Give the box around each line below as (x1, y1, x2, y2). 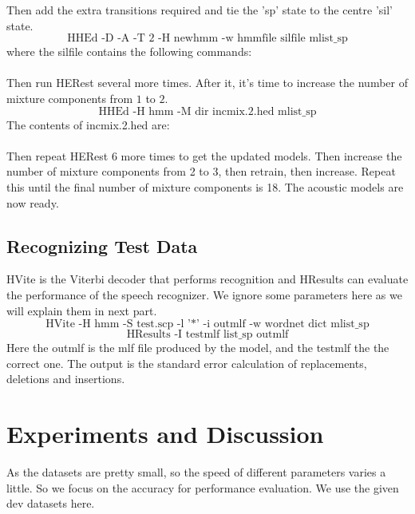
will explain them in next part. (6, 302, 157, 318)
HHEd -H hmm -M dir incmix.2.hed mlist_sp (98, 105, 317, 117)
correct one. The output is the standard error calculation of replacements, (6, 354, 367, 371)
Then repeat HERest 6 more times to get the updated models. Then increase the (6, 147, 402, 164)
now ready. (6, 194, 59, 211)
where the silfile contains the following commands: (6, 43, 252, 60)
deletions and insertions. (6, 370, 125, 387)
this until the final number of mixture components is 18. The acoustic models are (6, 178, 404, 195)
